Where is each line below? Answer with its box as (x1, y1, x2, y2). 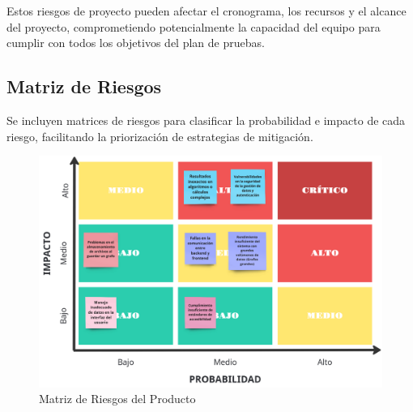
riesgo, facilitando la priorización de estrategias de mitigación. (6, 127, 313, 144)
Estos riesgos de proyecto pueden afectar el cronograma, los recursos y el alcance (6, 2, 407, 19)
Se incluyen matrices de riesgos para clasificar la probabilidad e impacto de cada (6, 111, 406, 128)
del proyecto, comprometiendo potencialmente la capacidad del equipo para (6, 18, 381, 35)
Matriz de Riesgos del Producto (39, 390, 196, 407)
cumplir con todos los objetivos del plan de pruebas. (6, 34, 265, 51)
